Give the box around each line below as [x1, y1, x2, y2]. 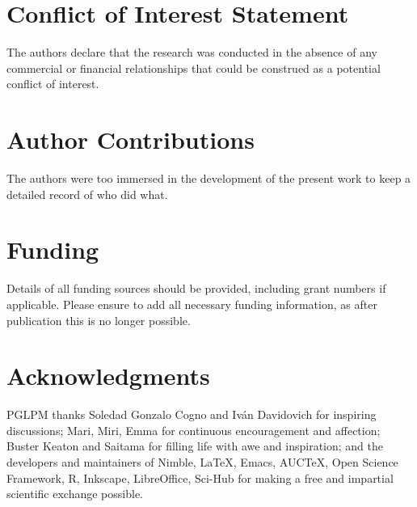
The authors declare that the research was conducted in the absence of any [6, 44, 377, 61]
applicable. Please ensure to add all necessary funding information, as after [6, 295, 377, 312]
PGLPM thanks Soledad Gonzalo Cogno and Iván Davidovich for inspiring [6, 406, 377, 423]
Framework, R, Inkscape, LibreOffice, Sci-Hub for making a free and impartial [6, 469, 394, 486]
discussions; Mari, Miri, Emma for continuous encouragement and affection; [6, 421, 381, 438]
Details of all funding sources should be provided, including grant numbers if [6, 280, 386, 297]
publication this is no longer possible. [6, 311, 191, 328]
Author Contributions [6, 123, 255, 156]
